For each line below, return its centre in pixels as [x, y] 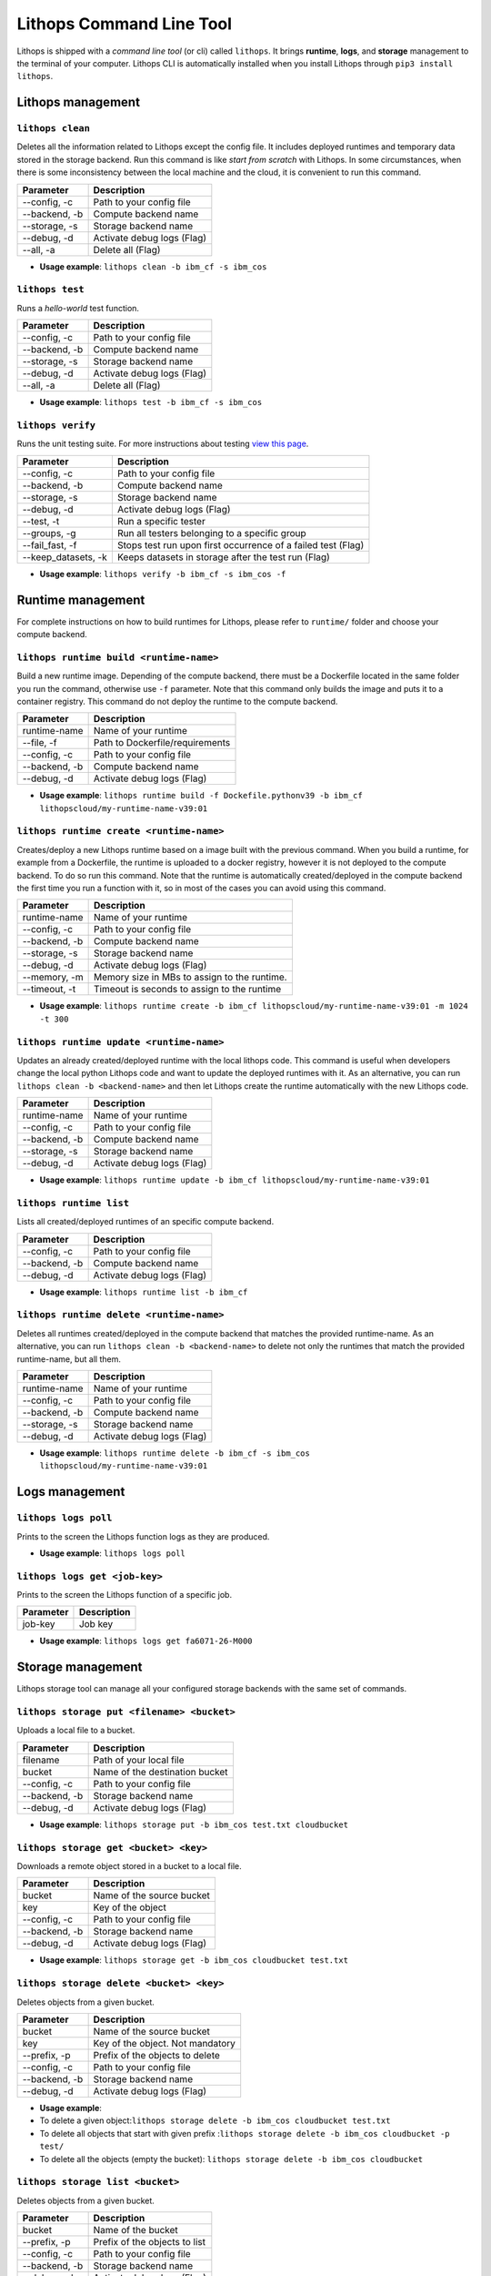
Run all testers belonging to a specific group [211, 533]
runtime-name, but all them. [69, 1359]
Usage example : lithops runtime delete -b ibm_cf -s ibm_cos [175, 1453]
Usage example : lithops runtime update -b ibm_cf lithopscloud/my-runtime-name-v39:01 [235, 1180]
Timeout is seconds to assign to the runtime [187, 990]
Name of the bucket [136, 2230]
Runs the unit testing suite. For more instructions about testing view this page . [163, 444]
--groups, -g [49, 533]
